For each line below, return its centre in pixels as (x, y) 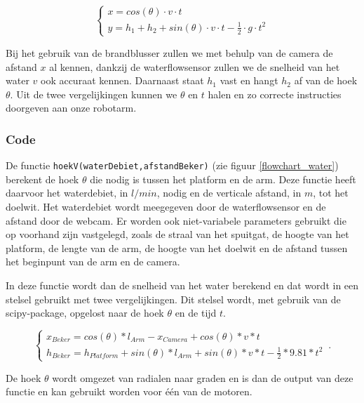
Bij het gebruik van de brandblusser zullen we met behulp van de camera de (169, 52)
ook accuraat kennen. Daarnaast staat (122, 80)
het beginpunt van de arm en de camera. (93, 262)
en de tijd (196, 313)
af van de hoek (326, 80)
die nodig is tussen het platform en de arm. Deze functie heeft (223, 179)
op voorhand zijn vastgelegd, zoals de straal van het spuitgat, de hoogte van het (177, 234)
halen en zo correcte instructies (275, 94)
